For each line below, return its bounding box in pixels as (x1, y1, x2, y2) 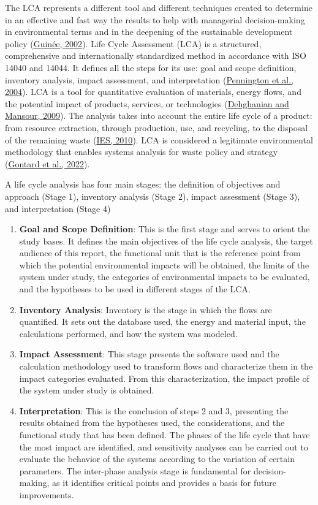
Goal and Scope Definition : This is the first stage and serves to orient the (19, 222, 310, 235)
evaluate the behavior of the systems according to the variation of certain (19, 452, 295, 465)
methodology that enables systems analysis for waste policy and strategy (5, 145, 278, 158)
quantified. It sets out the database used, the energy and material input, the (19, 315, 306, 328)
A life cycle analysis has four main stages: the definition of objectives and (5, 178, 281, 191)
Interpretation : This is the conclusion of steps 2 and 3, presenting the (19, 404, 289, 417)
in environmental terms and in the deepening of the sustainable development (5, 25, 293, 38)
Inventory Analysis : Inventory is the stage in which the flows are (19, 303, 272, 316)
